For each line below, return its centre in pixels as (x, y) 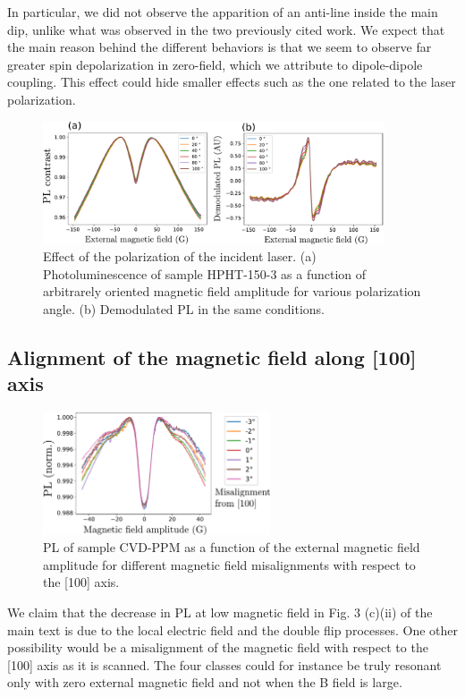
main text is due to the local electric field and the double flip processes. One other (233, 629)
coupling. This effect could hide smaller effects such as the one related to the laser (232, 82)
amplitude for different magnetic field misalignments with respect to (229, 564)
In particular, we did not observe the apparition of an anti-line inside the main (223, 12)
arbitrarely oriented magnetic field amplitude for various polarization (232, 291)
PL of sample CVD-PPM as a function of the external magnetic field (232, 547)
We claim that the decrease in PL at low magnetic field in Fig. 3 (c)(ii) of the (220, 612)
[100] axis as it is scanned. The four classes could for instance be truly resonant (224, 664)
